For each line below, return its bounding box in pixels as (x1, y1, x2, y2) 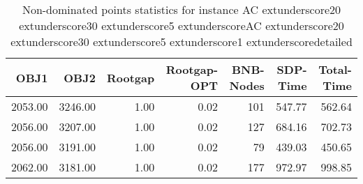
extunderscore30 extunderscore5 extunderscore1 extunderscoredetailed (10, 33, 353, 49)
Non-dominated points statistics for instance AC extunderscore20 (22, 1, 341, 17)
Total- (318, 61, 352, 77)
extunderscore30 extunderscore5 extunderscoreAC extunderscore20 (19, 17, 344, 33)
